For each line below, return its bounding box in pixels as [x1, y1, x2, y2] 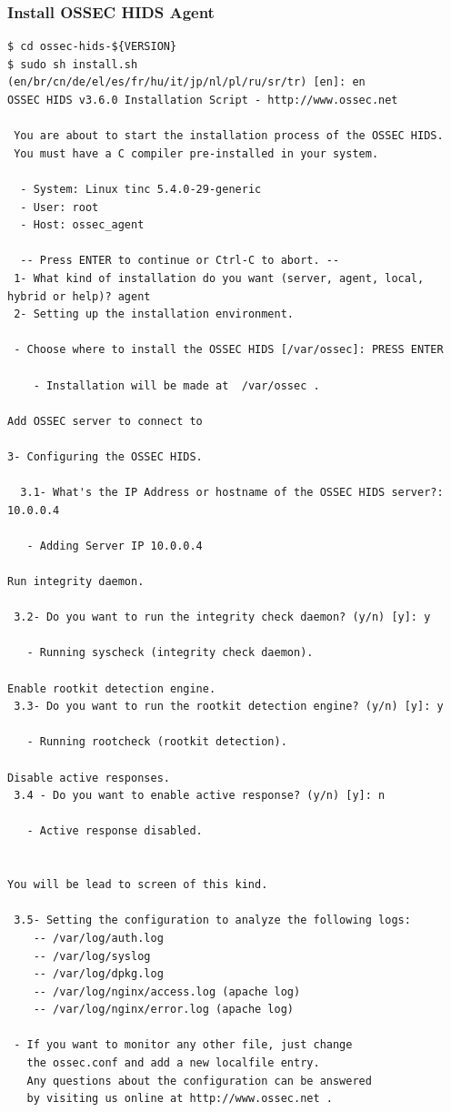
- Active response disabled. [26, 824, 203, 838]
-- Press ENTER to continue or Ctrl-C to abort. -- [20, 254, 340, 268]
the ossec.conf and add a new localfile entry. [26, 1056, 320, 1070]
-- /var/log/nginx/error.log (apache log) [33, 1003, 294, 1016]
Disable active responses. [7, 771, 170, 784]
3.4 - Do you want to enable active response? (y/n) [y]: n [14, 789, 386, 803]
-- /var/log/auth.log [33, 931, 164, 945]
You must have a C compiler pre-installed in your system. [14, 147, 379, 160]
